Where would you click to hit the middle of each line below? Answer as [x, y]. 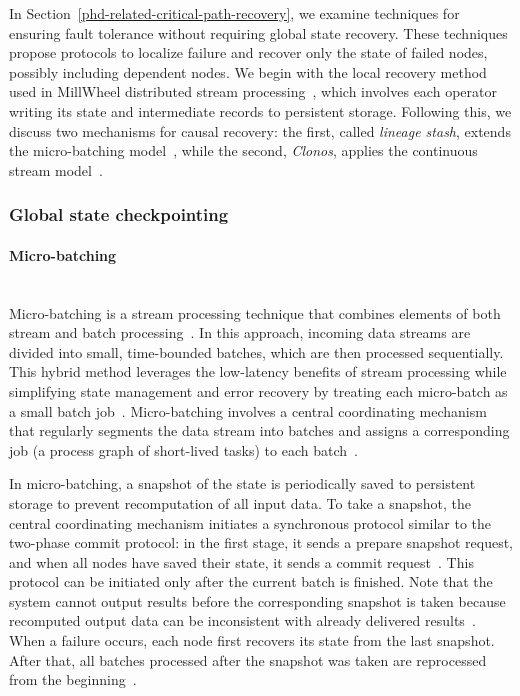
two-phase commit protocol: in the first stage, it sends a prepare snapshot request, [261, 542]
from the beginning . [73, 679]
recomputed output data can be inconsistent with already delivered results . [242, 620]
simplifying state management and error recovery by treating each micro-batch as [258, 390]
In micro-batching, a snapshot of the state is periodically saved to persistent [242, 483]
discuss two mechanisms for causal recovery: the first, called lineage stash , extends [260, 130]
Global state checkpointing [119, 214]
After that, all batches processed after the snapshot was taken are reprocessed [248, 659]
